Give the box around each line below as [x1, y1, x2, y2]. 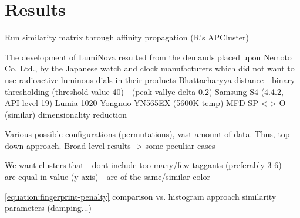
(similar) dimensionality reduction [5, 108, 127, 120]
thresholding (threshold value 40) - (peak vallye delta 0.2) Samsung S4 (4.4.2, [5, 85, 284, 97]
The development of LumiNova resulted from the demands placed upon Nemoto [5, 50, 292, 63]
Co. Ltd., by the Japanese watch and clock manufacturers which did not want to [5, 62, 295, 74]
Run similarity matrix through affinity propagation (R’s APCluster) [5, 31, 250, 43]
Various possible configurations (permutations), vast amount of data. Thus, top [5, 128, 290, 140]
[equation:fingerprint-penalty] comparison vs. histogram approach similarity [5, 190, 277, 202]
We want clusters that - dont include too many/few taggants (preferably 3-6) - [5, 159, 287, 171]
